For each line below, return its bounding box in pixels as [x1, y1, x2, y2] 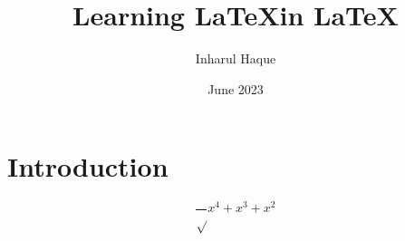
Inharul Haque [195, 49, 276, 68]
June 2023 [207, 79, 264, 98]
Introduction [7, 148, 169, 185]
